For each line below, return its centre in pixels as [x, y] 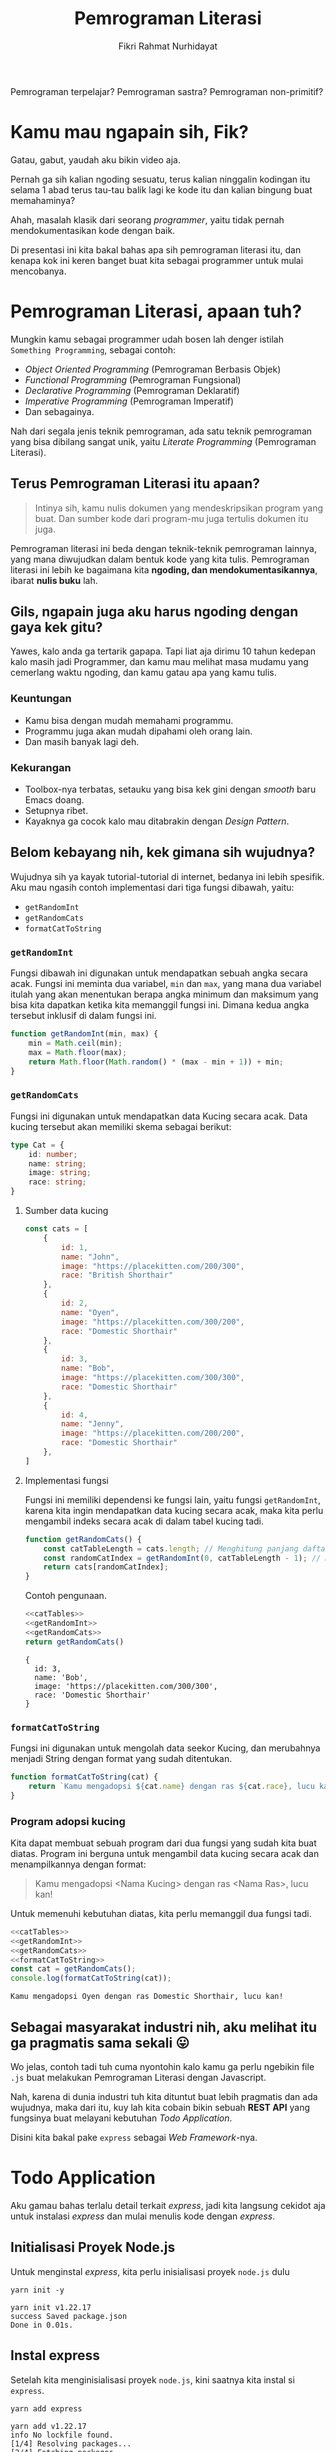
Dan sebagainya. [59, 411]
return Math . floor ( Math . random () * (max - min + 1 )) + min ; [156, 1062]
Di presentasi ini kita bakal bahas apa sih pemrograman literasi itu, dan [156, 249]
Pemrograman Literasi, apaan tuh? [156, 311]
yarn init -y [37, 2290]
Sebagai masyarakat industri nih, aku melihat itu [164, 2027]
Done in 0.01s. [42, 2325]
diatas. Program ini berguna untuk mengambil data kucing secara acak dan [165, 1853]
